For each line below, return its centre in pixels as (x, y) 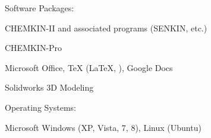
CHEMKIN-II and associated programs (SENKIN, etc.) (106, 28)
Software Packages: (40, 8)
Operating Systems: (40, 107)
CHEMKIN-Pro (34, 48)
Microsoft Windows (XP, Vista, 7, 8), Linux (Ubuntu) (103, 127)
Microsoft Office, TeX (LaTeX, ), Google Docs (89, 67)
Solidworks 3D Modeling (49, 87)
